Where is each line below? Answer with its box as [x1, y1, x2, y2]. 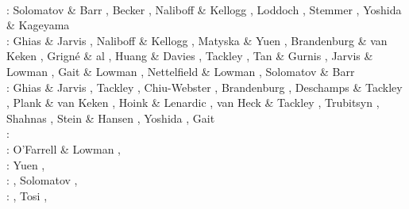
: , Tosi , [6, 187, 48, 203]
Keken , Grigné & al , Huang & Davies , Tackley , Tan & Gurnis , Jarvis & [6, 47, 373, 64]
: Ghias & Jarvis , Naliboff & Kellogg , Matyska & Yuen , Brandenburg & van [6, 32, 388, 48]
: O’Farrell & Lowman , [6, 140, 121, 157]
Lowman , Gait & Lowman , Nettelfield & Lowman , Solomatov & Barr [6, 63, 355, 79]
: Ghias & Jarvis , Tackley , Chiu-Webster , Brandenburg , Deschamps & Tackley [6, 78, 403, 95]
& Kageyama [6, 17, 70, 33]
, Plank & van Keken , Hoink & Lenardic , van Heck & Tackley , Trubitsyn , [6, 94, 380, 111]
